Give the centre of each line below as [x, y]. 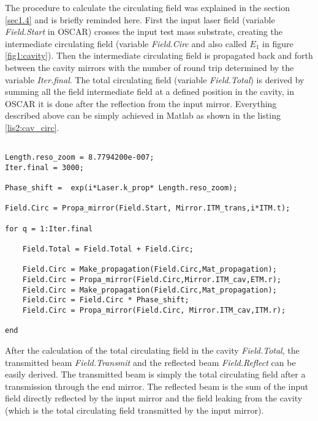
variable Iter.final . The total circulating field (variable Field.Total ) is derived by [155, 79]
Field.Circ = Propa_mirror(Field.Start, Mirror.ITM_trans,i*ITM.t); [148, 208]
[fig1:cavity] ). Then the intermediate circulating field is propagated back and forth [159, 55]
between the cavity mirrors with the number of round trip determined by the [150, 67]
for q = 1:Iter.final [49, 229]
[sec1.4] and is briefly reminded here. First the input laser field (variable [140, 19]
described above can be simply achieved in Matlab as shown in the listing [143, 115]
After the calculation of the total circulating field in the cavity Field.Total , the [152, 350]
